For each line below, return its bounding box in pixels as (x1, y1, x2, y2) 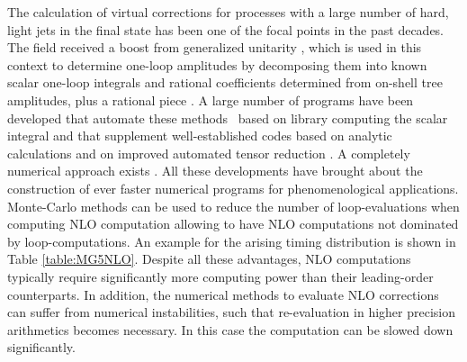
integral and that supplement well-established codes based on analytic (7, 126, 392, 145)
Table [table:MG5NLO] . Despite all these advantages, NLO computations (7, 249, 411, 268)
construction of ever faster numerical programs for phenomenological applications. (7, 178, 459, 197)
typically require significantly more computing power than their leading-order (7, 267, 434, 285)
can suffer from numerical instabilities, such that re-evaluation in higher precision (7, 303, 456, 321)
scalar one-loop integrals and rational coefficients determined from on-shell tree (7, 73, 443, 92)
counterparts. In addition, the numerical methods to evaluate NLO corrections (7, 285, 439, 303)
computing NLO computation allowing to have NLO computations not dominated (7, 214, 459, 233)
